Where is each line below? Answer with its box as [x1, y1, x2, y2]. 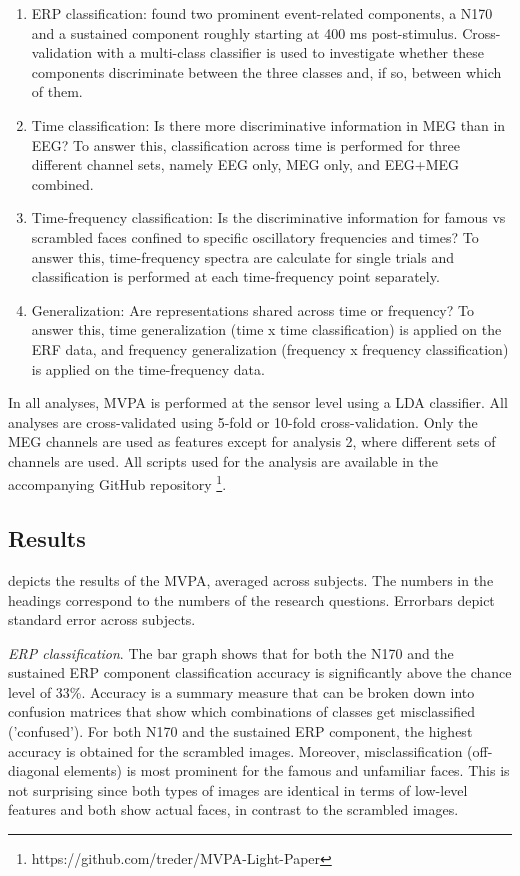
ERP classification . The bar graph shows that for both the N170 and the [8, 642, 454, 663]
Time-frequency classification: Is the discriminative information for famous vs [31, 207, 506, 228]
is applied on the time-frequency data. [31, 358, 265, 379]
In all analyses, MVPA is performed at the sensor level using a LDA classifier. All [8, 392, 508, 413]
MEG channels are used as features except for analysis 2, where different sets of [8, 431, 496, 452]
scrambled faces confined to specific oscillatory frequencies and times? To [31, 226, 479, 247]
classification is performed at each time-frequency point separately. [31, 266, 440, 287]
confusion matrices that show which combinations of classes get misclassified [8, 701, 476, 722]
